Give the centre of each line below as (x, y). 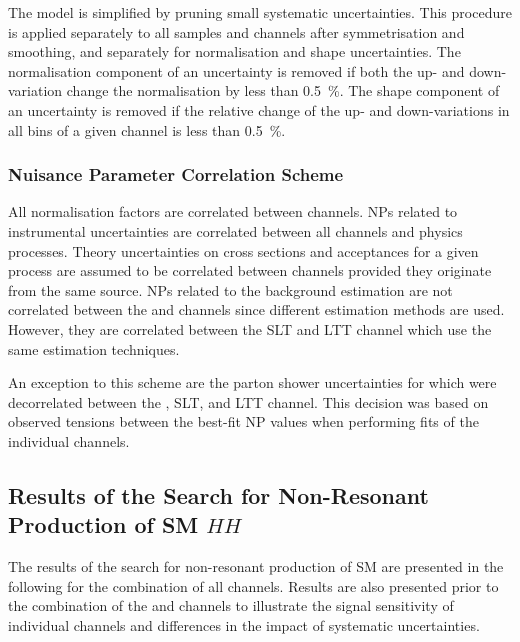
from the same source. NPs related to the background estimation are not (230, 289)
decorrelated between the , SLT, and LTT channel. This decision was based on (248, 401)
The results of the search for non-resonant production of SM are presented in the (256, 566)
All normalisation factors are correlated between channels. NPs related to (233, 211)
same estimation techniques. (94, 348)
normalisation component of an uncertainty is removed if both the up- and (236, 70)
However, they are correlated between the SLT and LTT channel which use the (250, 328)
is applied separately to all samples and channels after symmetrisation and (236, 31)
